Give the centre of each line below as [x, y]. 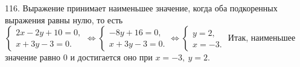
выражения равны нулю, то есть [64, 19]
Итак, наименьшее [262, 37]
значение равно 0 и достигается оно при [79, 57]
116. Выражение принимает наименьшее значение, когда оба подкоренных [141, 8]
